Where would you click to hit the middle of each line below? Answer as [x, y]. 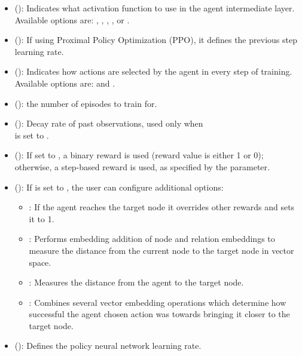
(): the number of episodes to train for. [86, 103]
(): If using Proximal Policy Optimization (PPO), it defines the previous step [156, 40]
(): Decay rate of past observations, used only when [109, 123]
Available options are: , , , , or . [72, 19]
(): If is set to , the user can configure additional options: [119, 187]
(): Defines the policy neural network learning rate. [108, 346]
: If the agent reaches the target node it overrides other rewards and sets [162, 207]
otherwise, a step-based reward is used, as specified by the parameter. [142, 166]
